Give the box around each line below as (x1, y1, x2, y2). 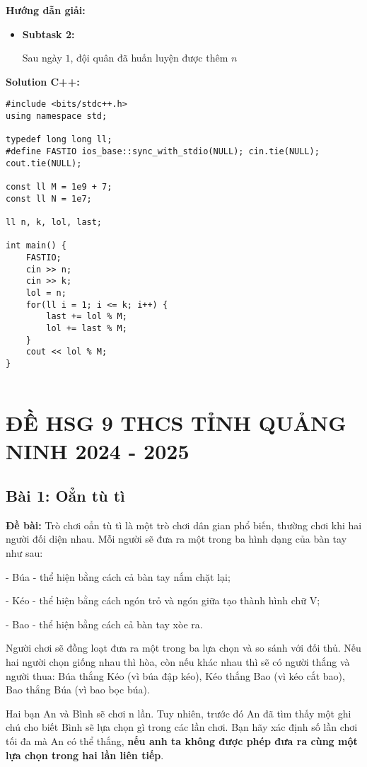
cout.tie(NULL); (6, 158, 82, 168)
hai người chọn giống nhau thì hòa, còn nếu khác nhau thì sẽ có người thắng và (6, 654, 350, 669)
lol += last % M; (46, 323, 127, 333)
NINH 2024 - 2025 (6, 436, 190, 465)
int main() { (6, 241, 66, 251)
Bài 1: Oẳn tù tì (6, 485, 125, 507)
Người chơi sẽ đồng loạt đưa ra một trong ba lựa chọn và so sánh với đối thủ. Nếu (6, 640, 361, 655)
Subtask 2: (22, 26, 75, 41)
